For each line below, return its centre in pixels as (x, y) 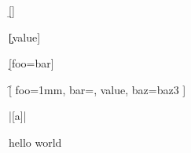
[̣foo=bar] (31, 63)
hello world (35, 142)
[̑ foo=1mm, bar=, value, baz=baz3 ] (97, 89)
